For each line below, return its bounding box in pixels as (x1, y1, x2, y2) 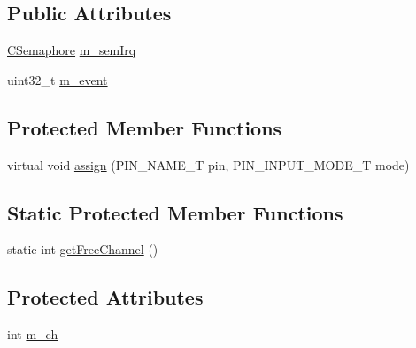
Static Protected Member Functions (7, 198, 343, 226)
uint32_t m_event (7, 70, 108, 89)
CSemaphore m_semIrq (7, 41, 136, 59)
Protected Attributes (7, 283, 204, 311)
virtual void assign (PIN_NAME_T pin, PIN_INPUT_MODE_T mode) (7, 155, 410, 174)
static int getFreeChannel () (7, 240, 158, 259)
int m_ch (7, 325, 58, 344)
